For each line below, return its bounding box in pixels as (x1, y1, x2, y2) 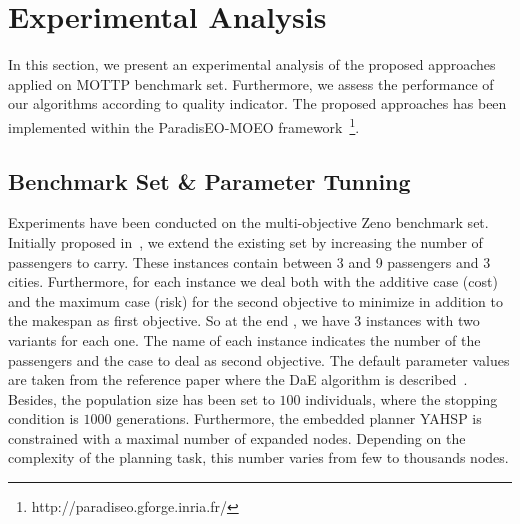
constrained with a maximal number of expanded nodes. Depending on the (8, 427, 466, 448)
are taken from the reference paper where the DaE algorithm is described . (8, 369, 468, 390)
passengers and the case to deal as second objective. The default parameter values (8, 349, 510, 370)
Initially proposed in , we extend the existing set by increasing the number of (8, 231, 483, 252)
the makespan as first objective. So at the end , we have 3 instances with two (8, 310, 480, 331)
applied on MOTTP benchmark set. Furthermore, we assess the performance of (8, 73, 494, 94)
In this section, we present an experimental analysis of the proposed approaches (8, 54, 496, 75)
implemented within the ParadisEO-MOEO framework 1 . (8, 113, 360, 137)
